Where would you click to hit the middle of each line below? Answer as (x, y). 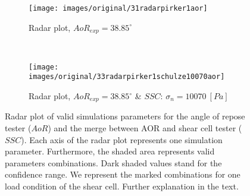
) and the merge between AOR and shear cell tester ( (145, 128)
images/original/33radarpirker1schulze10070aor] (127, 77)
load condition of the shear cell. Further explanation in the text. (122, 186)
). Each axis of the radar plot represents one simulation (122, 139)
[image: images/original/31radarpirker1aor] (118, 8)
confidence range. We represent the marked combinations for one (123, 174)
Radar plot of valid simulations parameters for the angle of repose (125, 116)
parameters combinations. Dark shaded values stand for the (113, 162)
